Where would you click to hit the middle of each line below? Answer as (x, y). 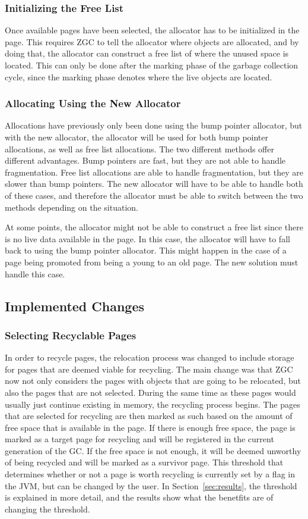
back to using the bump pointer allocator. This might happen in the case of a (146, 250)
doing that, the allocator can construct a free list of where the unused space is (147, 53)
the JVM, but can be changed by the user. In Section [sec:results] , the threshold (151, 485)
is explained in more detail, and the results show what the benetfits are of (139, 497)
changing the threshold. (47, 509)
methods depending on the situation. (72, 207)
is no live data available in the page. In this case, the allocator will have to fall (147, 238)
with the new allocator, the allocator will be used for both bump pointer (136, 137)
